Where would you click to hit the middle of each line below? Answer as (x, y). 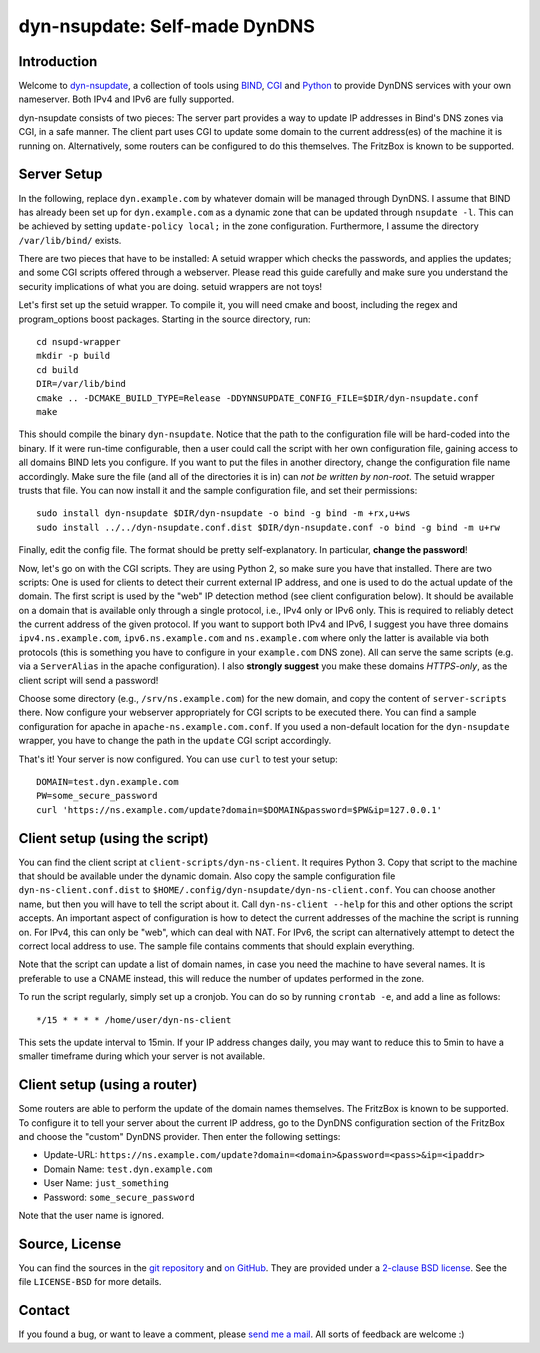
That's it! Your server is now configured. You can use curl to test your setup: (178, 759)
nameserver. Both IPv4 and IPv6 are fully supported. (126, 99)
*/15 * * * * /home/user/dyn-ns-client (134, 1019)
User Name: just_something (106, 1183)
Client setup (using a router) (108, 1085)
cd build (57, 369)
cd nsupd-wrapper (78, 342)
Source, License (70, 1243)
